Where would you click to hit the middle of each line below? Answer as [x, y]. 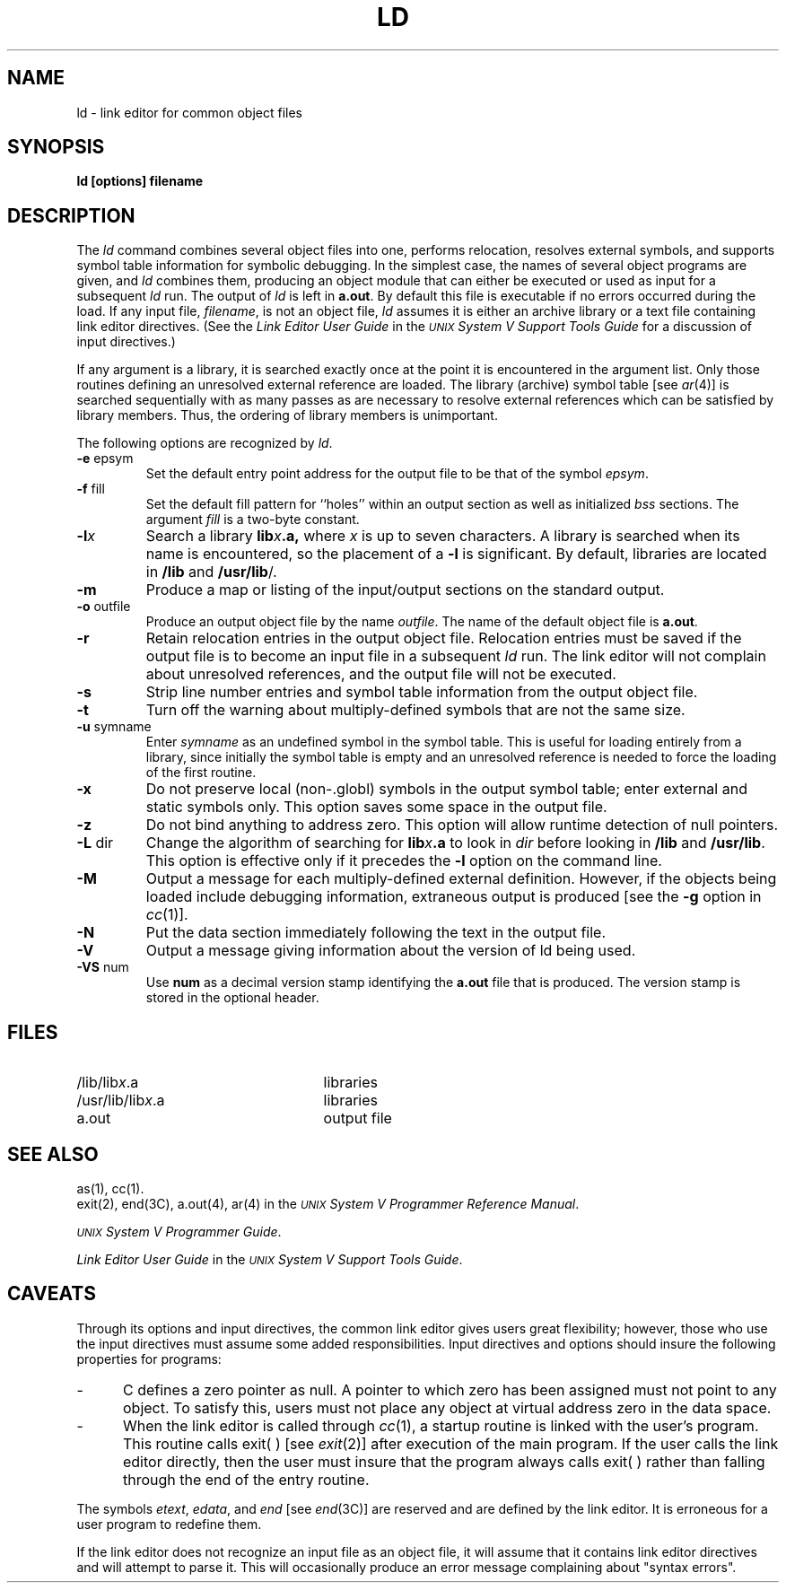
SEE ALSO [53, 1154]
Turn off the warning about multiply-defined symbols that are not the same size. [415, 710]
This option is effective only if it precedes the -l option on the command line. [404, 861]
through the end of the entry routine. [246, 1479]
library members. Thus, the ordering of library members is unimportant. [287, 415]
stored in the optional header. [232, 998]
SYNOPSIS [56, 147]
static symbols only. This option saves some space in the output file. [376, 807]
